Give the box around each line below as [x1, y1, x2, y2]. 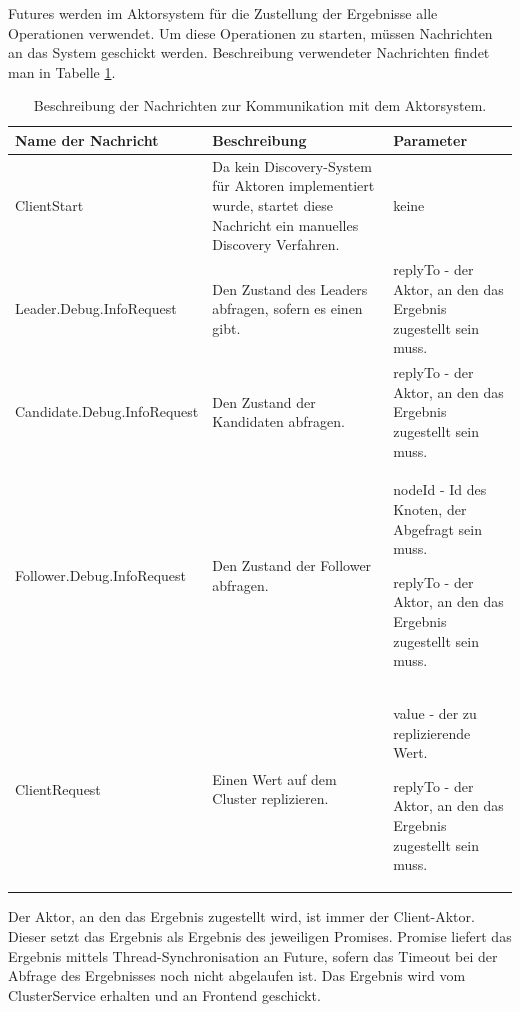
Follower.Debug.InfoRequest [15, 564, 187, 585]
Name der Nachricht [15, 129, 159, 150]
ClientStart [15, 195, 84, 215]
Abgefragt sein [393, 518, 483, 539]
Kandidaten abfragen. [212, 411, 345, 432]
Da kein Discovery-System [212, 155, 372, 176]
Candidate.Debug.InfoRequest [15, 401, 199, 422]
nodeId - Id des [393, 479, 487, 500]
